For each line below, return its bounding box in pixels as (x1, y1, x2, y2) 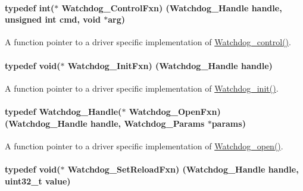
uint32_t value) (5, 174, 71, 187)
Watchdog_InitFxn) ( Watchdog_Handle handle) (67, 59, 273, 71)
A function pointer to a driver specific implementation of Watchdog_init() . (5, 82, 279, 94)
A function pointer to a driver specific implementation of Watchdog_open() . (5, 139, 283, 152)
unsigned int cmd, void (5, 13, 101, 26)
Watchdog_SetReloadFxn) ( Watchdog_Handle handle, (67, 162, 299, 175)
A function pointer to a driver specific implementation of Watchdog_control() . (5, 36, 291, 48)
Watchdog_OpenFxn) (129, 105, 221, 117)
